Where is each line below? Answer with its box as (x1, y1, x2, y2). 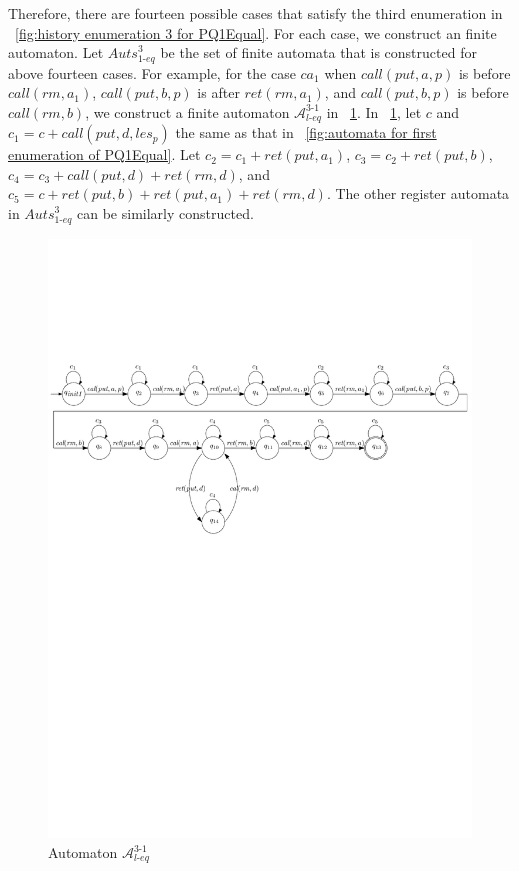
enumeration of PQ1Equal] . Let (8, 144, 201, 165)
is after (197, 82, 240, 103)
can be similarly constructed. (77, 203, 254, 224)
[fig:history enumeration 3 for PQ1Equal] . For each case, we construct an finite (15, 22, 497, 43)
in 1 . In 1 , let (326, 101, 422, 122)
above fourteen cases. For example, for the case (8, 62, 296, 83)
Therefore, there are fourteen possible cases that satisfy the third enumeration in (8, 3, 503, 23)
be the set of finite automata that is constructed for (160, 42, 477, 63)
